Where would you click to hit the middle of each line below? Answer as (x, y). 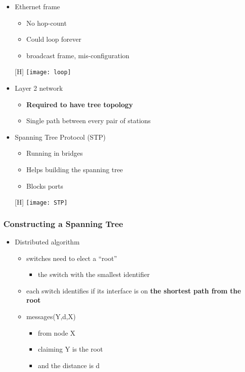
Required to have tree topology (79, 104)
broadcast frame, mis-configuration (78, 55)
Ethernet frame (37, 6)
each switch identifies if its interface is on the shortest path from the (134, 290)
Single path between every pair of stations (88, 121)
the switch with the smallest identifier (94, 274)
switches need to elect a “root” (72, 258)
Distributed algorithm (47, 242)
